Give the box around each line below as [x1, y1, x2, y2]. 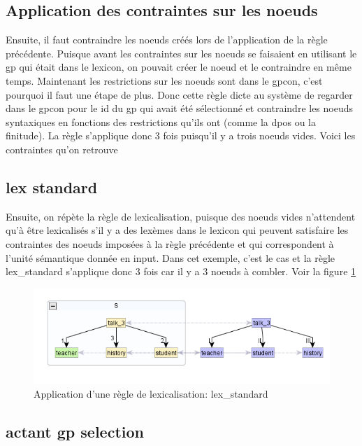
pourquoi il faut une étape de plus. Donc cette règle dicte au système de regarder [6, 87, 353, 102]
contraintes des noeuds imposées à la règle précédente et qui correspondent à [6, 236, 334, 251]
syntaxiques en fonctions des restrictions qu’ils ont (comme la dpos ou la [6, 114, 317, 129]
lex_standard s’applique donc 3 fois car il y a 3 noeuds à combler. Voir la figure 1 [6, 264, 356, 279]
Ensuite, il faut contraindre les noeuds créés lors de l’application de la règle [6, 32, 328, 47]
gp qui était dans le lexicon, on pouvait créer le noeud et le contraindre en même [6, 60, 352, 74]
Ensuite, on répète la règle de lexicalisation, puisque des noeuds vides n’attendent [6, 209, 356, 223]
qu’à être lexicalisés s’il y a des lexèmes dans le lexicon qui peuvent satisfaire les [6, 223, 349, 237]
